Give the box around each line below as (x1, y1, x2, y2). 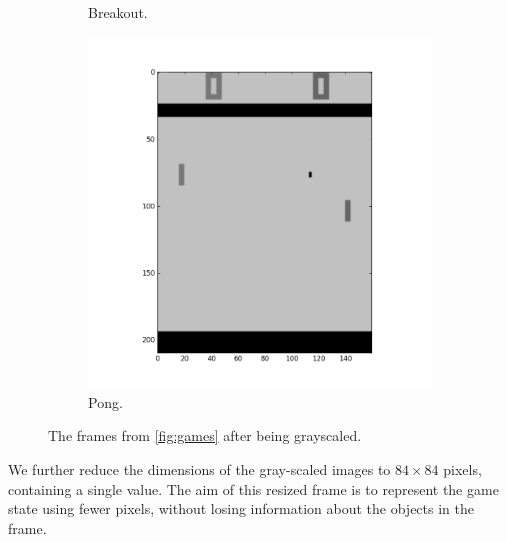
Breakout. (88, 2, 148, 22)
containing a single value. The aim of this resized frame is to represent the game (8, 478, 499, 499)
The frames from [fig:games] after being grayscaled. (48, 425, 362, 446)
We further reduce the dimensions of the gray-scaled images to (8, 459, 391, 480)
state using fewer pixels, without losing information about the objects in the (8, 498, 474, 519)
